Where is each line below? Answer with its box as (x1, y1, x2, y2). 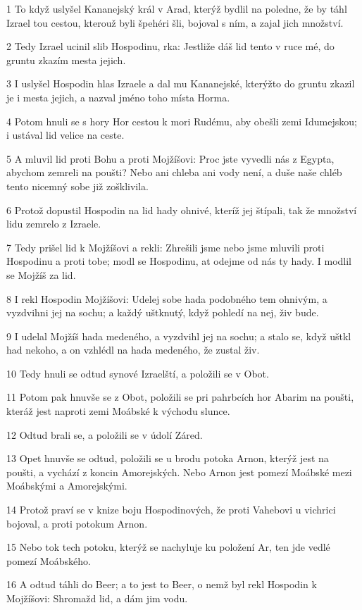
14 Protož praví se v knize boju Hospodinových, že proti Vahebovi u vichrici (6, 502, 336, 517)
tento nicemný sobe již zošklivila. (6, 178, 149, 193)
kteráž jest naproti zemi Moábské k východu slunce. (6, 404, 230, 418)
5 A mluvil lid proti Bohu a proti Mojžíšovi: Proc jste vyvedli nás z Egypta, (6, 151, 335, 166)
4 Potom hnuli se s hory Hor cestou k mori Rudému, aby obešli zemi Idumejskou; (6, 113, 357, 128)
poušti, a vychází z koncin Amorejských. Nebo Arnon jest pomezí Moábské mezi (6, 464, 352, 479)
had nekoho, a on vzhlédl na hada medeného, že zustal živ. (6, 342, 260, 357)
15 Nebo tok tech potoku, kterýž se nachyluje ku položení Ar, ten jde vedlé (6, 540, 330, 554)
